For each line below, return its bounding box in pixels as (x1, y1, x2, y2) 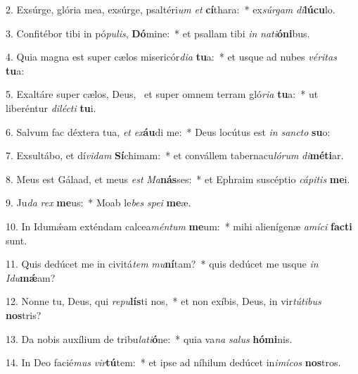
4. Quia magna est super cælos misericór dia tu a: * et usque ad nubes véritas (6, 49, 337, 64)
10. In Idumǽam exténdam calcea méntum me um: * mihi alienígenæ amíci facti (6, 218, 352, 233)
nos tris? (6, 307, 41, 322)
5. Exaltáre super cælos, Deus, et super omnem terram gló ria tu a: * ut (6, 87, 319, 101)
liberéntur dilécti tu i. (6, 100, 96, 115)
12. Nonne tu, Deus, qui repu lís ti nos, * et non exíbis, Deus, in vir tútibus (6, 294, 321, 308)
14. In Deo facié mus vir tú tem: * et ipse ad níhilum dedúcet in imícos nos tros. (6, 355, 341, 370)
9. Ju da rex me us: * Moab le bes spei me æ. (6, 195, 191, 210)
